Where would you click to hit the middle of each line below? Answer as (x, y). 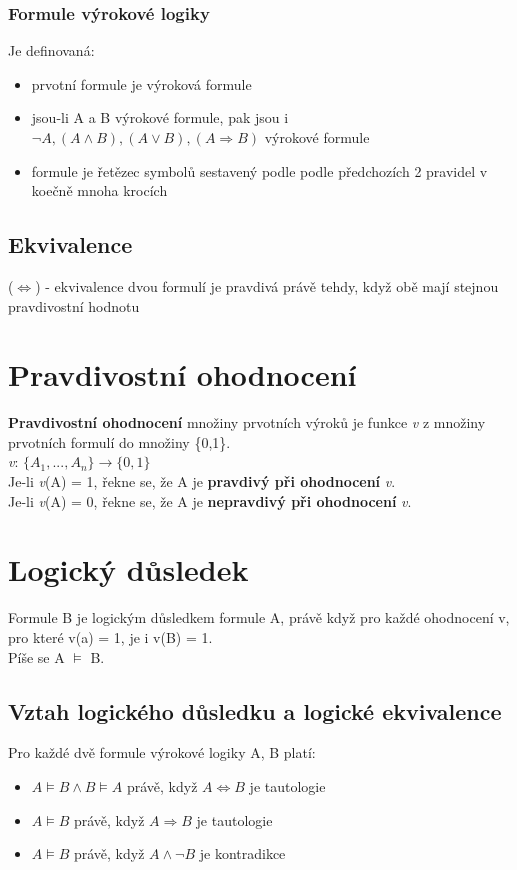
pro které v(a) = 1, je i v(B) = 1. (110, 636)
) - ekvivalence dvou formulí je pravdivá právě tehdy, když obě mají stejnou (267, 285)
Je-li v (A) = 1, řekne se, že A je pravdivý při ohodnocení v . (202, 481)
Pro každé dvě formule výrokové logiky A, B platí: (162, 752)
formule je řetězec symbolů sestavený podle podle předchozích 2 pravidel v (259, 170)
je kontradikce (242, 853)
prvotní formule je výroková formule (141, 83)
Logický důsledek (128, 569)
